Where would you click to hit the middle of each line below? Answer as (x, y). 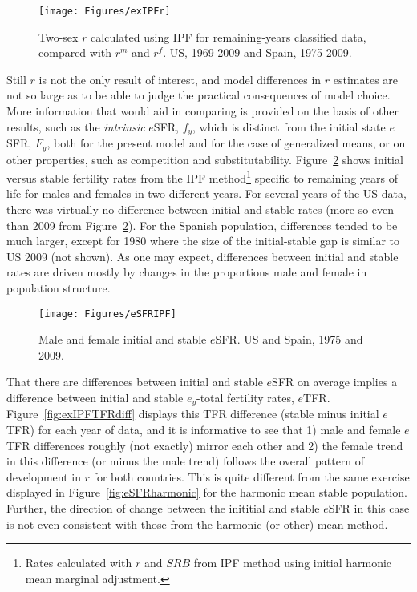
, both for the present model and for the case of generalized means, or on (226, 143)
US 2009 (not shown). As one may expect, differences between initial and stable (202, 256)
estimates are (366, 79)
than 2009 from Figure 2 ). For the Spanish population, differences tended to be (202, 225)
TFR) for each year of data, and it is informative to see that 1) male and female (204, 430)
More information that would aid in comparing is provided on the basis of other (202, 111)
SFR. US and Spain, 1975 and (289, 339)
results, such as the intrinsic (76, 126)
